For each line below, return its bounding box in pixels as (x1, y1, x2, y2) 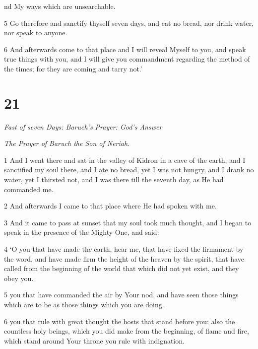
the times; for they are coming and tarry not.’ (4, 63, 142, 73)
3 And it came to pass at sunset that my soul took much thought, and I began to (4, 217, 252, 227)
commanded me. (4, 184, 54, 194)
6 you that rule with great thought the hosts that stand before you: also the (4, 316, 235, 326)
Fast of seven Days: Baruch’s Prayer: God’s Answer (4, 121, 162, 132)
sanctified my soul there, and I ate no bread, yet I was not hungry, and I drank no (4, 164, 254, 175)
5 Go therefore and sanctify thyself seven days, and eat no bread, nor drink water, (4, 17, 254, 28)
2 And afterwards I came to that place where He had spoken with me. (4, 201, 217, 211)
